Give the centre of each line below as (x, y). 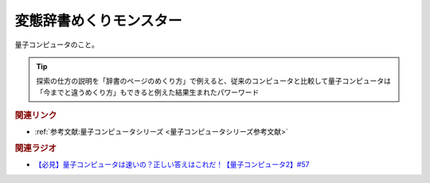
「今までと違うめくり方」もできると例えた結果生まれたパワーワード (148, 92)
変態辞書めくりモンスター (98, 21)
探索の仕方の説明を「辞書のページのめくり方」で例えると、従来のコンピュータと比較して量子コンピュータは (214, 81)
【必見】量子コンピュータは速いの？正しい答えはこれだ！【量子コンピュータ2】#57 (172, 165)
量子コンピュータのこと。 (57, 45)
